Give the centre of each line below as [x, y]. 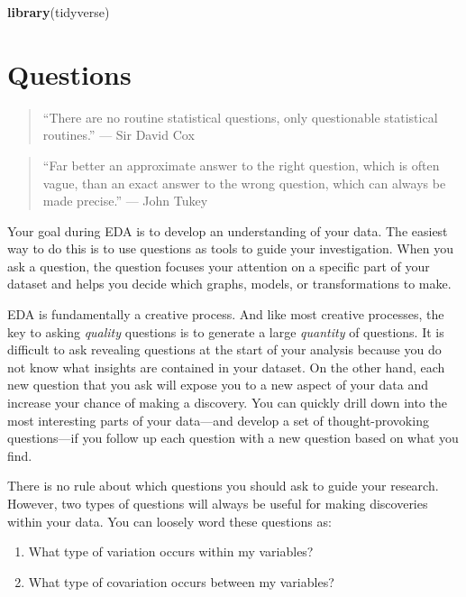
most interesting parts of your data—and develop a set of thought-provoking [218, 420]
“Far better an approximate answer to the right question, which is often [241, 165]
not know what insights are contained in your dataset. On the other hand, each [226, 367]
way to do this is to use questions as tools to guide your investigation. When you [230, 248]
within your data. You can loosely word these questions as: [169, 521]
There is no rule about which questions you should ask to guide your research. [223, 486]
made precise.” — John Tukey [125, 201]
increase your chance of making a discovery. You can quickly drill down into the [227, 403]
